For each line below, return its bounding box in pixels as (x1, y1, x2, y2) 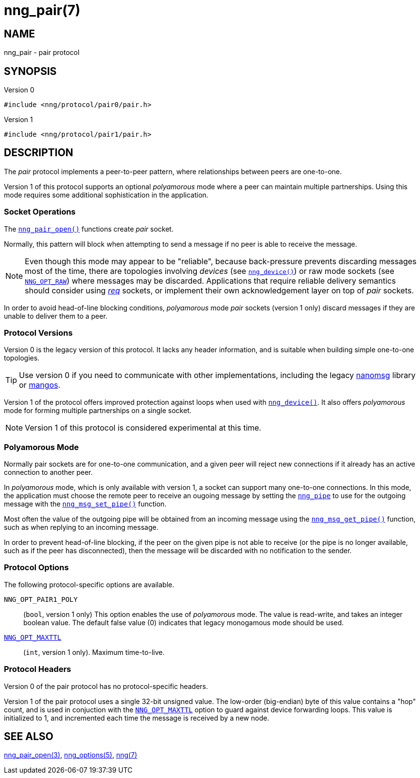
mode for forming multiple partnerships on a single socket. (4, 406, 192, 415)
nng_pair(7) (4, 2, 81, 18)
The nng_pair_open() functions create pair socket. (4, 224, 174, 233)
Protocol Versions (4, 327, 73, 338)
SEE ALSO (4, 730, 53, 743)
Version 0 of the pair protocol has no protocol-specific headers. (4, 682, 208, 690)
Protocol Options (4, 562, 69, 573)
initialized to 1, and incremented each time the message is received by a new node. (4, 713, 269, 722)
